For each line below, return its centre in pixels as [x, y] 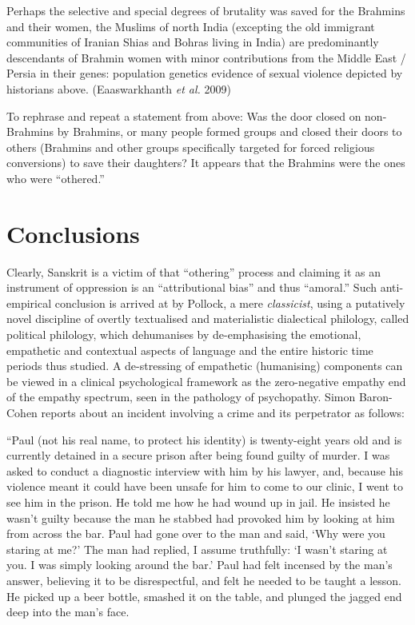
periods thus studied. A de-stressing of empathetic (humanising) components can [205, 366]
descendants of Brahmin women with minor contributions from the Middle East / [206, 57]
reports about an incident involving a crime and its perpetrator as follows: [223, 412]
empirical [29, 303]
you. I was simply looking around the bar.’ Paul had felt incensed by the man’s [200, 565]
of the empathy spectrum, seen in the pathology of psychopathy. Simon [181, 397]
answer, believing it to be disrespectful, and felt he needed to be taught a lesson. [204, 580]
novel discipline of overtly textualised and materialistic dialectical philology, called [208, 318]
